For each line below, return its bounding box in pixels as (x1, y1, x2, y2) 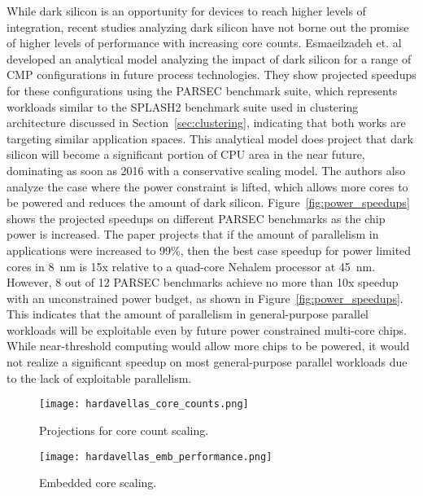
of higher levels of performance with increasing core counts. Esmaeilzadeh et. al (7, 34, 402, 51)
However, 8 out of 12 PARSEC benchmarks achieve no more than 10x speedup (7, 274, 399, 291)
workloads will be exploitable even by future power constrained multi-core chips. (7, 321, 407, 338)
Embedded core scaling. (39, 474, 157, 491)
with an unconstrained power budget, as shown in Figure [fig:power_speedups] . (7, 289, 403, 306)
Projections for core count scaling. (39, 421, 209, 438)
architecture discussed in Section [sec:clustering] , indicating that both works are (7, 114, 406, 131)
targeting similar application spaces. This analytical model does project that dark (7, 129, 413, 147)
